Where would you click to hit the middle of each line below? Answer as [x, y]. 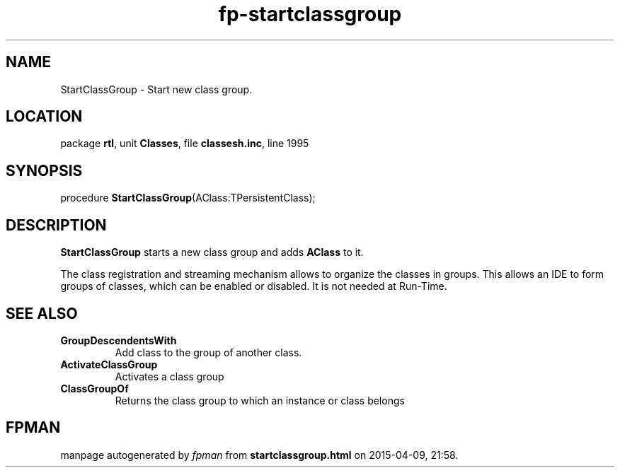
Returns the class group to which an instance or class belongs [260, 400]
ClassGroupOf [94, 388]
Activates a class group [170, 376]
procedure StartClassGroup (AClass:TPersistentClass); [188, 198]
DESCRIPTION [56, 225]
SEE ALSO [42, 313]
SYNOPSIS [44, 170]
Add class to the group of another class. [208, 352]
